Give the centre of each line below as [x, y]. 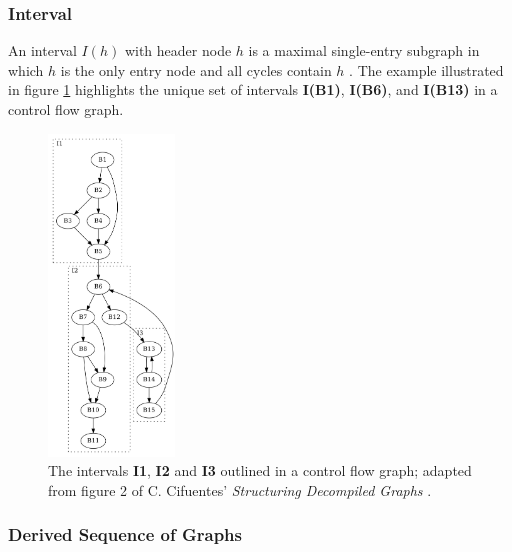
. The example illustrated [426, 69]
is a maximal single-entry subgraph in [364, 50]
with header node [178, 50]
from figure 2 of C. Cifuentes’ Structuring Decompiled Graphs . [240, 489]
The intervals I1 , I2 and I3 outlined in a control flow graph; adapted [260, 470]
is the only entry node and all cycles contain [196, 69]
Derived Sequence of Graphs [125, 534]
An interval [42, 50]
